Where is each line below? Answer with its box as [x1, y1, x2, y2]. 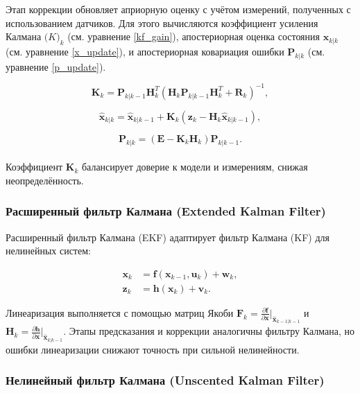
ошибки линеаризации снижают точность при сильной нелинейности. [6, 342, 300, 356]
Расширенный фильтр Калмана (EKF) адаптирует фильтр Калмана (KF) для [6, 229, 329, 244]
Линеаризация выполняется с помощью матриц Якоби [6, 305, 234, 320]
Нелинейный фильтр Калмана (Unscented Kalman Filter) [6, 372, 325, 389]
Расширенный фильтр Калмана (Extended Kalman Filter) [6, 202, 326, 220]
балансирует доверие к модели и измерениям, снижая [81, 159, 308, 174]
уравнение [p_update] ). [6, 59, 106, 73]
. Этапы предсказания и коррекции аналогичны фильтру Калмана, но [63, 324, 354, 338]
